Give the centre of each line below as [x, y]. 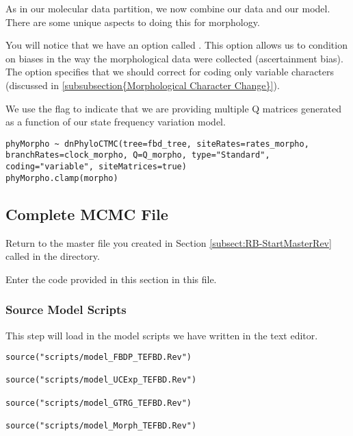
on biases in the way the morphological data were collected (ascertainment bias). [174, 58]
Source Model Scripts [66, 310]
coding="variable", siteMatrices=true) [96, 167]
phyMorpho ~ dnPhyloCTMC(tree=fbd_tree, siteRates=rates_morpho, [157, 144]
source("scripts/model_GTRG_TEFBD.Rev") [99, 403]
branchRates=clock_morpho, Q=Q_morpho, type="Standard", [138, 155]
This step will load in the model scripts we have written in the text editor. [162, 335]
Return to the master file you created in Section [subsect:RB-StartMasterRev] [169, 242]
